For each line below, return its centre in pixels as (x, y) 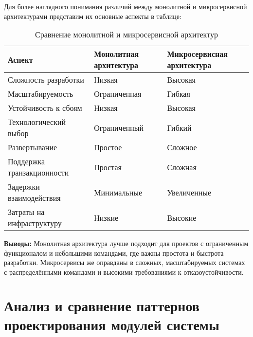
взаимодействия (34, 198)
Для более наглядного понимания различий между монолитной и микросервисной (126, 6)
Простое (108, 147)
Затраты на (26, 212)
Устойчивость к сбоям (45, 108)
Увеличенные (189, 192)
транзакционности (38, 173)
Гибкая (179, 94)
